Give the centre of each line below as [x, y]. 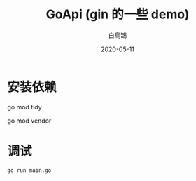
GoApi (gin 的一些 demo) [118, 14]
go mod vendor [29, 121]
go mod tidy [24, 107]
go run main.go [29, 170]
